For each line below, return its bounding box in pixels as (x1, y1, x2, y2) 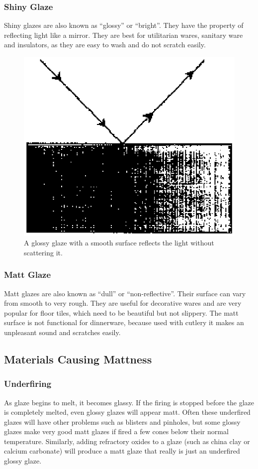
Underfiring (4, 377, 52, 390)
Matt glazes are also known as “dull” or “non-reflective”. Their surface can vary (4, 288, 246, 298)
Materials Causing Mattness (4, 351, 152, 366)
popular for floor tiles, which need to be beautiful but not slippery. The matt (4, 307, 239, 318)
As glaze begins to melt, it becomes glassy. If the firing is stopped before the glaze (4, 397, 255, 407)
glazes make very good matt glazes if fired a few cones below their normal (4, 426, 229, 437)
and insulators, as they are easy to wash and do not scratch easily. (4, 39, 206, 50)
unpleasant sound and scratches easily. (4, 327, 121, 337)
